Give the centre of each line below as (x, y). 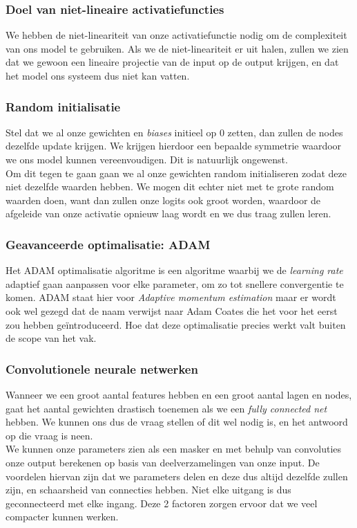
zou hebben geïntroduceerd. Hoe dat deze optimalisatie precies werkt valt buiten (176, 324)
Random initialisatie (63, 106)
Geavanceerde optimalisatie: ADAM (108, 244)
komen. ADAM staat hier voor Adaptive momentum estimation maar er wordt (171, 297)
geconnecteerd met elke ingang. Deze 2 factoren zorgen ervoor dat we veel (162, 503)
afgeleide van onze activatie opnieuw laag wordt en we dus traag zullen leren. (168, 213)
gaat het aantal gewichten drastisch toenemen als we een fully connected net (166, 408)
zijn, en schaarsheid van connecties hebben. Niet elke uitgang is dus (148, 490)
